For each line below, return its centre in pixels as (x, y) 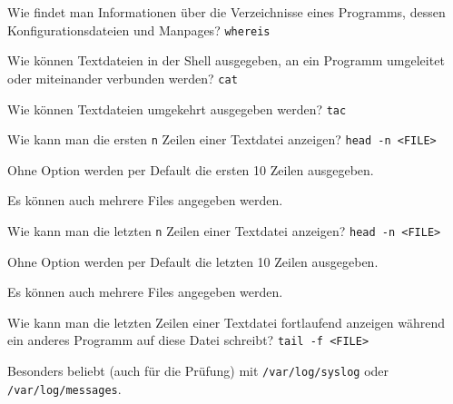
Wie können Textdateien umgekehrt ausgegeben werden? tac (177, 108)
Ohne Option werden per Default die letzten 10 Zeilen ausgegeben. (193, 261)
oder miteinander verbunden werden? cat (123, 78)
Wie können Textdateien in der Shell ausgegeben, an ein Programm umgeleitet (226, 60)
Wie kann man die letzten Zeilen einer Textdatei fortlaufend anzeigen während (226, 322)
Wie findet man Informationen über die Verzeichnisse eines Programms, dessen (226, 12)
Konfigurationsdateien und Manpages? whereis (139, 30)
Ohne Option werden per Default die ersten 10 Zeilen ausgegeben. (191, 169)
